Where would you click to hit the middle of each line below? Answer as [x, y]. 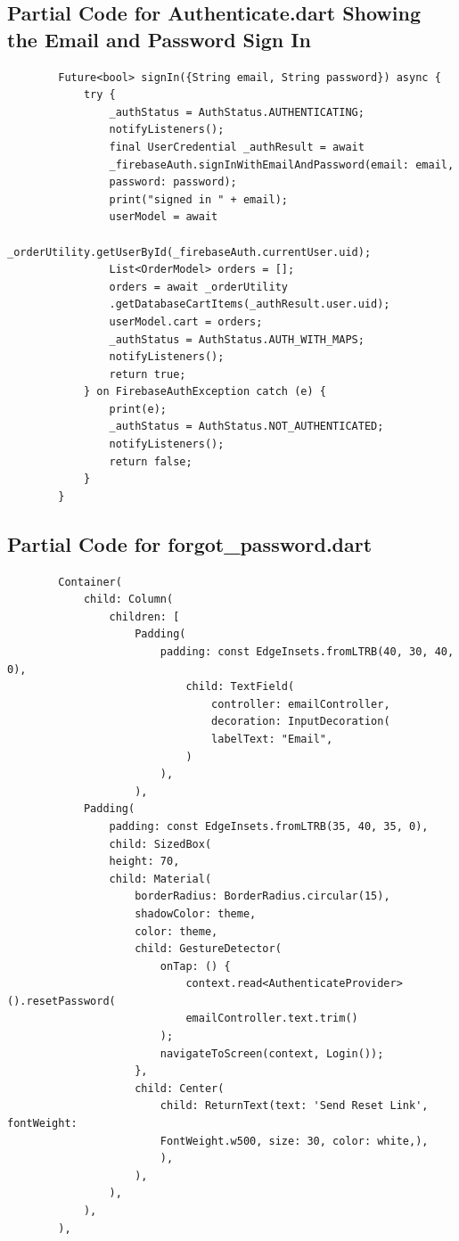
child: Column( [128, 600]
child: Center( [180, 1088]
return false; [151, 461]
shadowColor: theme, [196, 913]
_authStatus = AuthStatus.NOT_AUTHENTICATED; [246, 427]
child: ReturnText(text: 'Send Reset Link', [294, 1106]
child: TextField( [240, 687]
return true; [148, 374]
